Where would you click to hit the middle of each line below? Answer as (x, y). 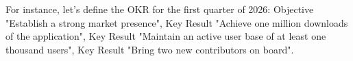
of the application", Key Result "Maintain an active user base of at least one (166, 36)
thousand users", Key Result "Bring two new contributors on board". (150, 49)
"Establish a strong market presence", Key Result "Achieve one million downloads (177, 22)
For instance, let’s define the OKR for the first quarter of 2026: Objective (160, 9)
